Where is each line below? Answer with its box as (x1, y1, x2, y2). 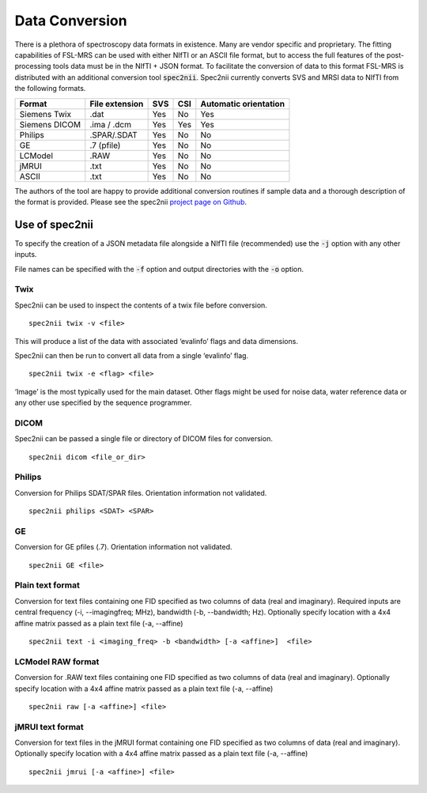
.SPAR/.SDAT (89, 129, 138, 140)
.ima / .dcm (89, 119, 132, 130)
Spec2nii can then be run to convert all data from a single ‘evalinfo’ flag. (14, 350, 249, 360)
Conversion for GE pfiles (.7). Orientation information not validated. (14, 542, 232, 552)
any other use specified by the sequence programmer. (14, 398, 192, 407)
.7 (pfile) (89, 139, 121, 150)
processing (14, 62, 51, 71)
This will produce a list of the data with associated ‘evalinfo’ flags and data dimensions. (14, 336, 298, 346)
